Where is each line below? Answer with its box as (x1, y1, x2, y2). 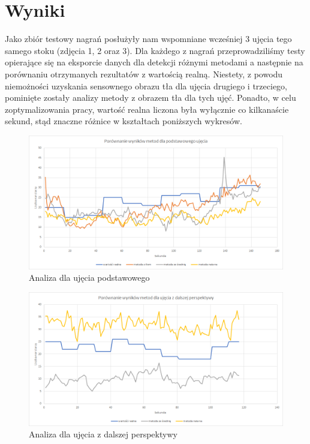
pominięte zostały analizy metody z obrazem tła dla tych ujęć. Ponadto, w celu (5, 91, 296, 104)
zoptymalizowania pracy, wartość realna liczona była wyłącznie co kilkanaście (5, 103, 289, 115)
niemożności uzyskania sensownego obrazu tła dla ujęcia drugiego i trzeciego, (5, 79, 287, 92)
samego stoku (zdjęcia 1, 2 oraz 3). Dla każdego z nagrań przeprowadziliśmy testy (5, 44, 305, 56)
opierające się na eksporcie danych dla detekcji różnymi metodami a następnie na (5, 56, 303, 68)
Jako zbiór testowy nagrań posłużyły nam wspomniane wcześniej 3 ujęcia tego (5, 32, 292, 45)
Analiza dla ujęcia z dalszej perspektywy (29, 428, 177, 440)
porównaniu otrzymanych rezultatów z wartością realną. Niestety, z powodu (5, 67, 283, 80)
